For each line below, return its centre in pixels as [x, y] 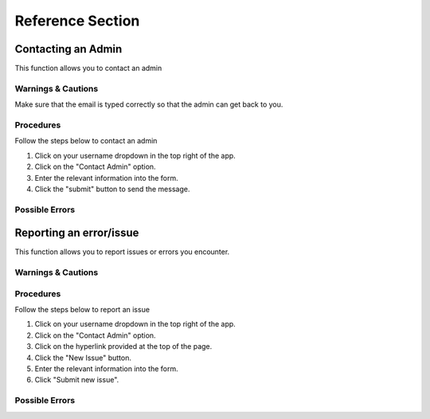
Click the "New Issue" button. [83, 358]
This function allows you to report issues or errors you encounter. [122, 252]
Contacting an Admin [68, 49]
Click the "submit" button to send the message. [112, 189]
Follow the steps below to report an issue [82, 310]
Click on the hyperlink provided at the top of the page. [123, 347]
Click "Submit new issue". [77, 380]
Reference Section [77, 21]
